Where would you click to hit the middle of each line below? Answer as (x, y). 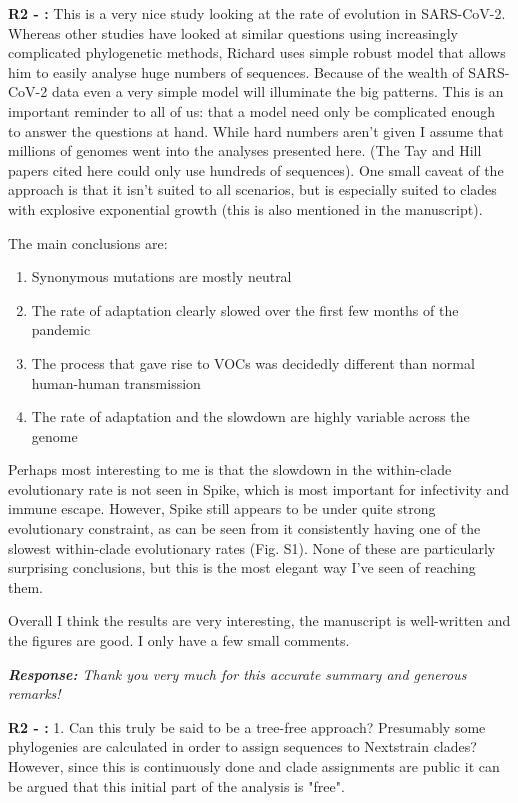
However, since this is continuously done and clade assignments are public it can (254, 766)
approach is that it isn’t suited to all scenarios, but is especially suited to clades (252, 189)
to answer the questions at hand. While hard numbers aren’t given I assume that (256, 130)
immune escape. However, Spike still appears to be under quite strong (222, 508)
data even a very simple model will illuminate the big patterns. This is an (277, 91)
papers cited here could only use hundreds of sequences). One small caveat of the (256, 169)
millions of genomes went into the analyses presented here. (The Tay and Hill (245, 150)
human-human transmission (116, 382)
